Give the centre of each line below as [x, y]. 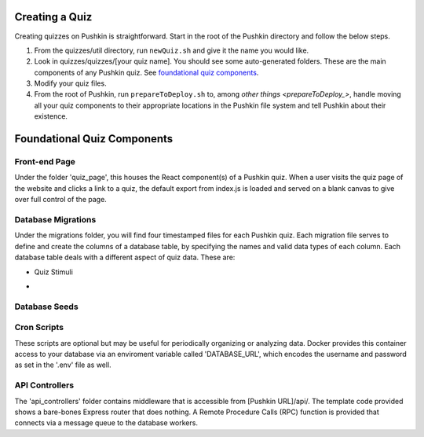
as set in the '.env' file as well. [63, 365]
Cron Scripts [39, 328]
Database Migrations [55, 219]
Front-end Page [45, 162]
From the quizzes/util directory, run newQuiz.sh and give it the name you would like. [172, 50]
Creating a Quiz [53, 17]
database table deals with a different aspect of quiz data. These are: [125, 257]
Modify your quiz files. [70, 83]
